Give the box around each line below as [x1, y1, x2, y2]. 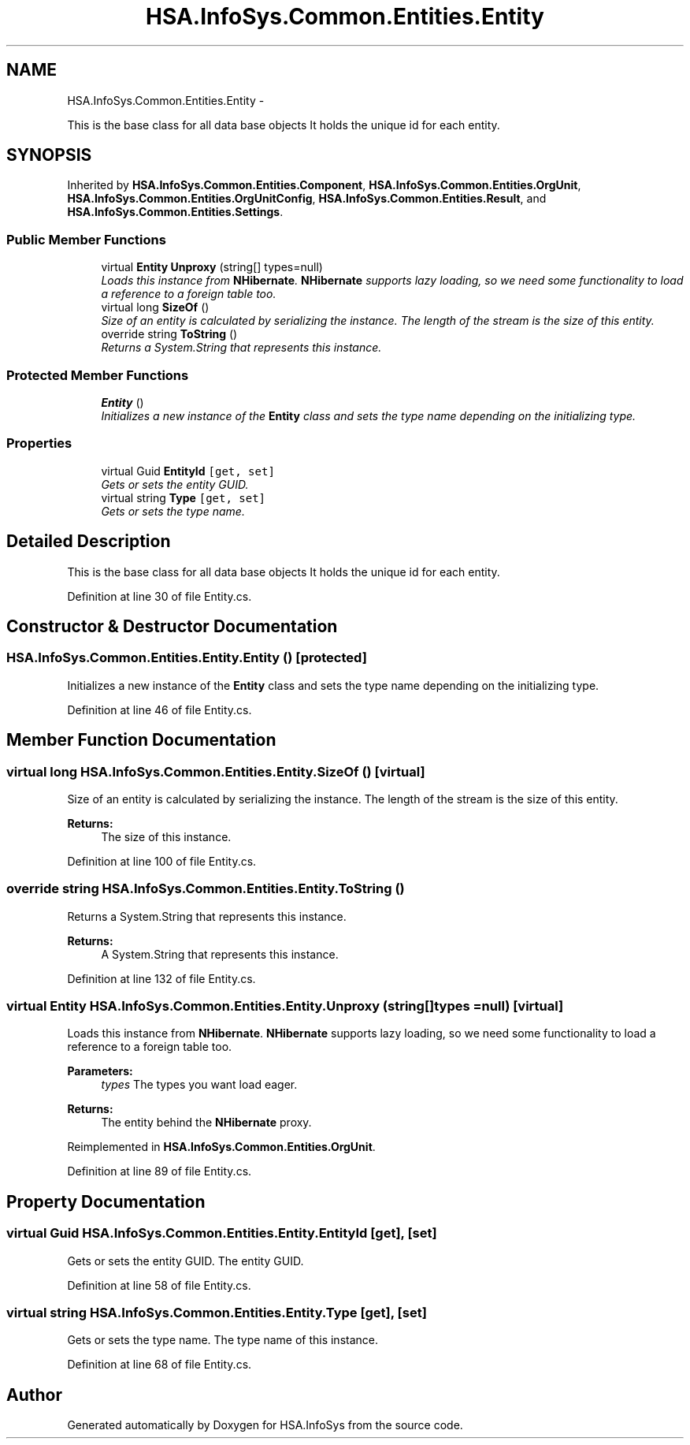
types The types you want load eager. [101, 1078, 298, 1092]
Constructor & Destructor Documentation [6, 616, 338, 636]
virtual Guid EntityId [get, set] [101, 464, 275, 478]
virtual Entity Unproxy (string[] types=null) [101, 260, 323, 274]
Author [6, 1384, 62, 1405]
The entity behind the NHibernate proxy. [101, 1115, 312, 1130]
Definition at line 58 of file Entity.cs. [67, 1278, 251, 1292]
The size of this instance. [101, 829, 232, 844]
